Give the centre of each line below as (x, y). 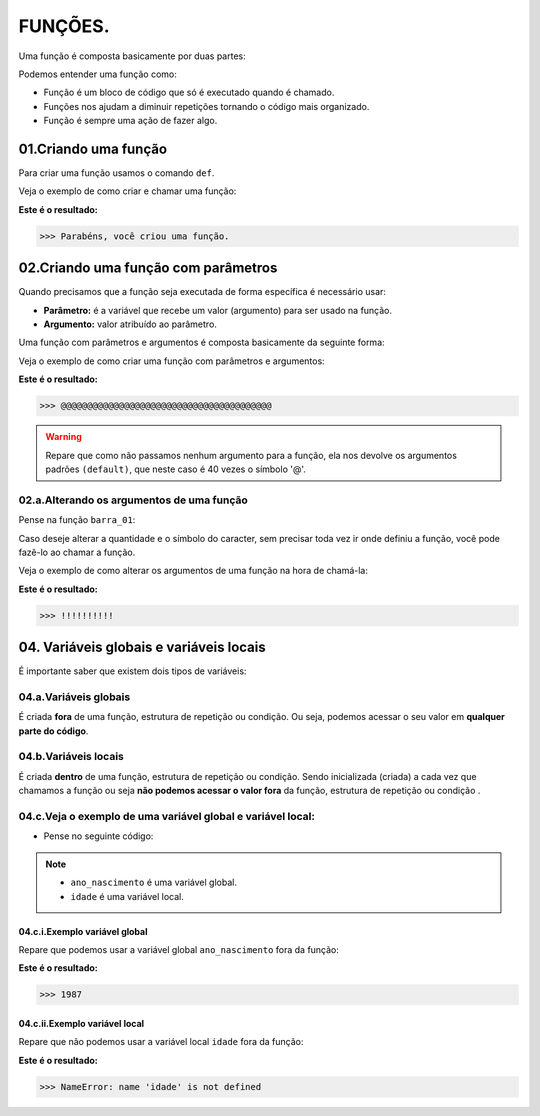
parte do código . (53, 731)
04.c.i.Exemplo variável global (83, 931)
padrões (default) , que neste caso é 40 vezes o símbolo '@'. (176, 469)
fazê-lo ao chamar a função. (77, 552)
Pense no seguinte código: (98, 836)
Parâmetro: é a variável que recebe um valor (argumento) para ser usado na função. (218, 310)
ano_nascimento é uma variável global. (153, 882)
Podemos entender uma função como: (97, 74)
